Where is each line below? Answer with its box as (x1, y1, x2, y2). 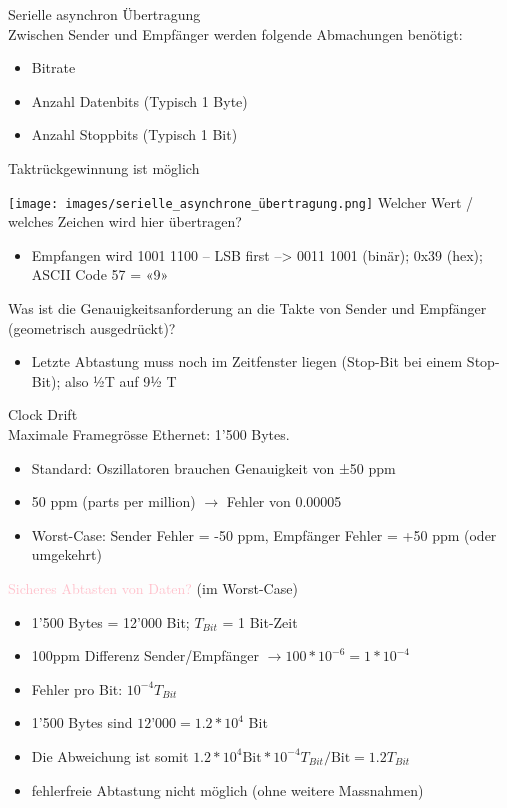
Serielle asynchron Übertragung (8, 4, 201, 24)
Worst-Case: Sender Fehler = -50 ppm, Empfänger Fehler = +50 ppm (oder (31, 524, 497, 545)
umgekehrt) (31, 544, 102, 565)
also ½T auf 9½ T (65, 370, 177, 391)
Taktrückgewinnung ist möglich (8, 157, 200, 178)
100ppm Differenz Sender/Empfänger (31, 645, 260, 666)
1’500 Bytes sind (31, 712, 133, 733)
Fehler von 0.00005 (226, 491, 342, 512)
